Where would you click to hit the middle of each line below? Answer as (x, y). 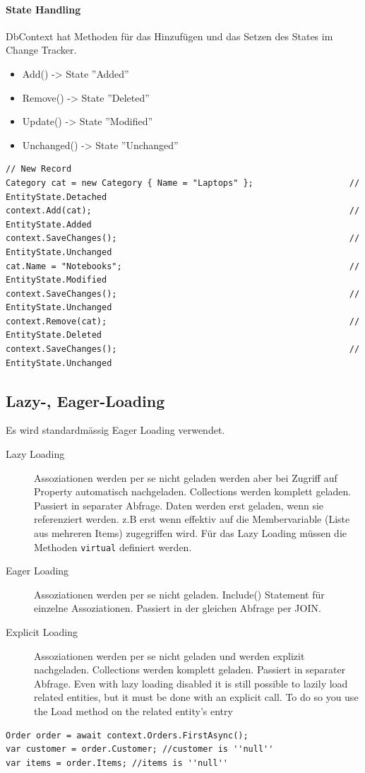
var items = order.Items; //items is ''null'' (117, 763)
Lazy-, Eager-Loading (85, 400)
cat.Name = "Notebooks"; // (183, 266)
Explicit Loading (42, 632)
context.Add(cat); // (183, 211)
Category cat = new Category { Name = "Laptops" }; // (183, 183)
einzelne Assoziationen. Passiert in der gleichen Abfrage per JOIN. (178, 608)
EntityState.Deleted (54, 335)
